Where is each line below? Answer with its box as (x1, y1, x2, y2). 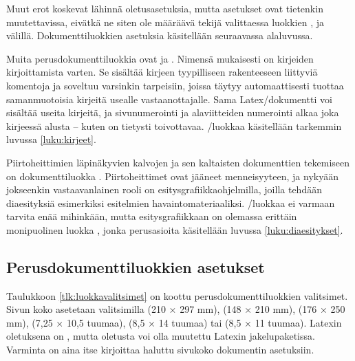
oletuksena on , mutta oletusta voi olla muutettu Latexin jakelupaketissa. (6, 329, 315, 343)
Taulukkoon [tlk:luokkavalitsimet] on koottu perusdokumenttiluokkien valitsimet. (6, 288, 348, 303)
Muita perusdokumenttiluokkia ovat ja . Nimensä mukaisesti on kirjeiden (6, 51, 314, 65)
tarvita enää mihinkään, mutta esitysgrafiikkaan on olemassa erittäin (6, 209, 297, 223)
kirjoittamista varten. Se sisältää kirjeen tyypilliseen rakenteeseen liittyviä (6, 65, 318, 79)
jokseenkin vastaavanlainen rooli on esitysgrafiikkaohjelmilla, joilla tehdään (6, 182, 322, 197)
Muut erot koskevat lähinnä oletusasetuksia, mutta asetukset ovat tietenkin (6, 1, 323, 15)
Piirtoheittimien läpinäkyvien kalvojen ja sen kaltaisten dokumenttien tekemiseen (6, 155, 350, 169)
